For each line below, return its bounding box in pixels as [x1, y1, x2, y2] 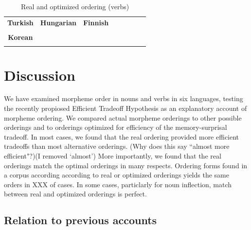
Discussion [4, 65, 75, 85]
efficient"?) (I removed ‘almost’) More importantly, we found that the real [4, 150, 221, 160]
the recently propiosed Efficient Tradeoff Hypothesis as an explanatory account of [4, 103, 247, 113]
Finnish [83, 17, 109, 27]
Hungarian [40, 17, 76, 27]
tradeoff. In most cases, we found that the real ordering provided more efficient [4, 131, 239, 142]
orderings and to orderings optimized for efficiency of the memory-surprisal [4, 122, 227, 132]
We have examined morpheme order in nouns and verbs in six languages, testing [4, 93, 243, 104]
